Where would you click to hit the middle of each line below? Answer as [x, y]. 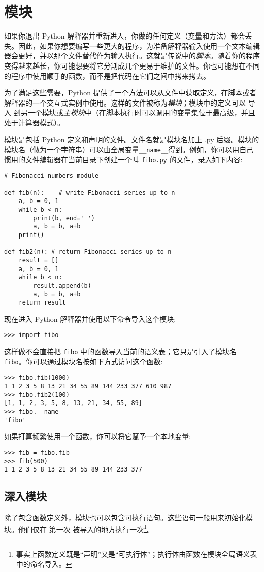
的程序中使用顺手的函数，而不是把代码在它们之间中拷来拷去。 [107, 75]
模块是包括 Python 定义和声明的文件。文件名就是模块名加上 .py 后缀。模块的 [132, 139]
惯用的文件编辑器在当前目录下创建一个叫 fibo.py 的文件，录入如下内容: [123, 159]
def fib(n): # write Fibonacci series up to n [90, 193]
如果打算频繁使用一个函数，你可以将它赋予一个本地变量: [97, 436]
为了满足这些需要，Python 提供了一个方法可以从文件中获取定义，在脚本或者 [130, 93]
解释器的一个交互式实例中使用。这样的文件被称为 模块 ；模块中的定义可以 [125, 102]
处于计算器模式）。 [34, 122]
